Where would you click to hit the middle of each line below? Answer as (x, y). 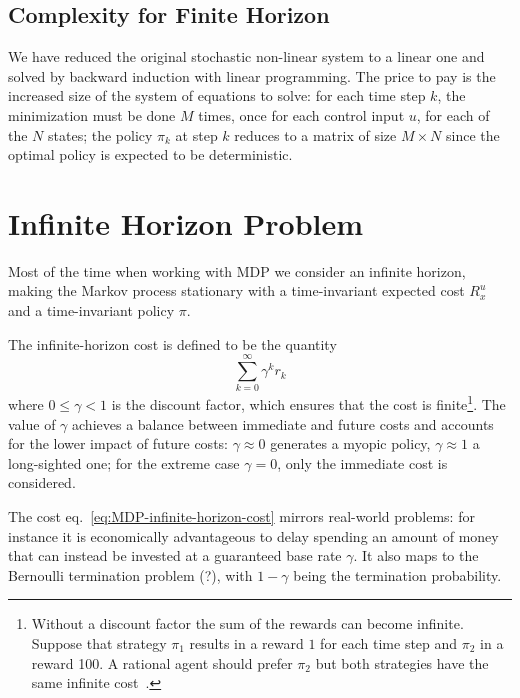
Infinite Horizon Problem (186, 222)
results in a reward (246, 642)
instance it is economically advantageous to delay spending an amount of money (253, 535)
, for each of (453, 114)
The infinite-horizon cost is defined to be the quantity (172, 343)
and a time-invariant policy (91, 310)
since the (473, 134)
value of (32, 423)
